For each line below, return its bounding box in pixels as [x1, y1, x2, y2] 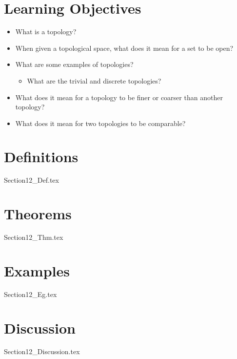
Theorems [4, 204, 72, 224]
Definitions [4, 147, 79, 167]
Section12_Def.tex [4, 175, 59, 185]
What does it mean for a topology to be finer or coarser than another [15, 92, 223, 102]
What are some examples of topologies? [15, 59, 134, 69]
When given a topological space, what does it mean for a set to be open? [15, 42, 234, 53]
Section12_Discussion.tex [4, 346, 80, 356]
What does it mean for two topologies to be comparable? [15, 118, 186, 128]
